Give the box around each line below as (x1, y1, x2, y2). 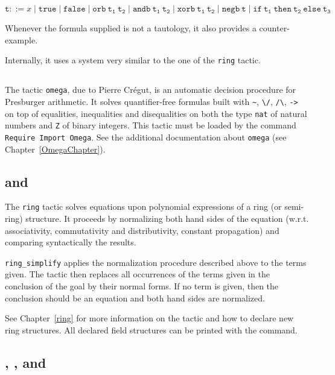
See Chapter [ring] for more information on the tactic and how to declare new (5, 312, 294, 324)
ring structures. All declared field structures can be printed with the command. (5, 323, 298, 336)
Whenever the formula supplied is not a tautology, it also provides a (5, 22, 257, 34)
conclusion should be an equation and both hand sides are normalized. (5, 291, 265, 304)
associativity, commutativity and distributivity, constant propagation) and (5, 224, 279, 236)
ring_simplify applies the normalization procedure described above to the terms (5, 256, 307, 268)
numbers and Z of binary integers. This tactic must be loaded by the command (5, 119, 296, 131)
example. (5, 33, 38, 46)
